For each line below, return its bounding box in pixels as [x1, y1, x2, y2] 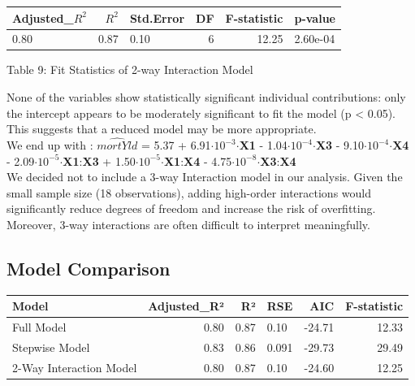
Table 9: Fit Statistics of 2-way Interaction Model [6, 61, 253, 78]
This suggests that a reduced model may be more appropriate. [6, 120, 317, 137]
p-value [294, 9, 335, 26]
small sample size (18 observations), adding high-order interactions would [6, 184, 372, 201]
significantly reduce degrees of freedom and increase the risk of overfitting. [6, 200, 376, 217]
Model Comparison [6, 255, 171, 280]
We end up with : [6, 137, 93, 154]
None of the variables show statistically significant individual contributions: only [6, 89, 406, 106]
